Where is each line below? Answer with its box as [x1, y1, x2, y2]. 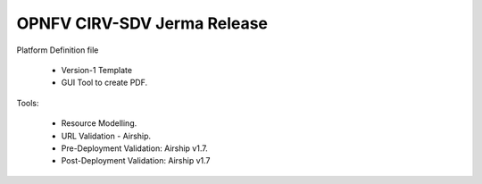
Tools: [16, 97, 39, 108]
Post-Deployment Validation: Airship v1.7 [61, 155, 211, 166]
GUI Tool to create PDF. [61, 77, 148, 88]
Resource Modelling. [61, 118, 137, 129]
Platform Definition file [16, 45, 99, 55]
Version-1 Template [61, 64, 133, 75]
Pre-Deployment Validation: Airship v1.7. [61, 143, 209, 154]
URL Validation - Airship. [61, 130, 152, 141]
